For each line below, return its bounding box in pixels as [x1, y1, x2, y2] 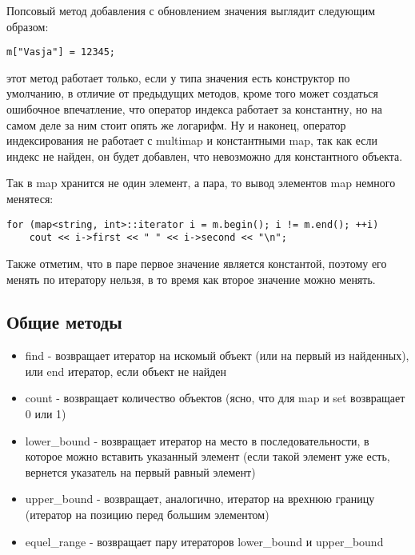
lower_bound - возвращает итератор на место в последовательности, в [25, 432, 369, 449]
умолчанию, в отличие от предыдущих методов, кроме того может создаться [6, 85, 378, 102]
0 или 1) [25, 405, 66, 422]
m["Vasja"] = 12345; [6, 46, 116, 58]
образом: [6, 18, 49, 34]
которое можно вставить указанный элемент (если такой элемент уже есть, [25, 448, 390, 465]
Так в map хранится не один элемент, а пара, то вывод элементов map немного [6, 174, 396, 191]
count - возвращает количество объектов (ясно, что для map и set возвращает [25, 389, 405, 406]
